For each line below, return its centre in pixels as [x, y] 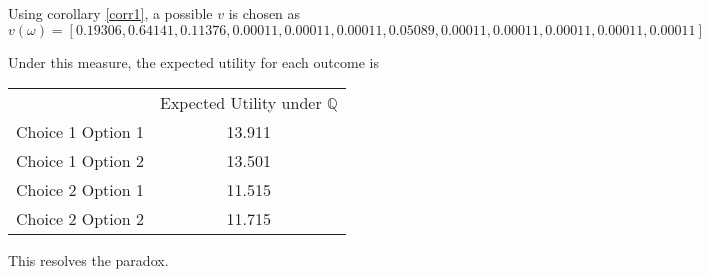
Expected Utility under [241, 103]
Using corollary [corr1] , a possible [110, 13]
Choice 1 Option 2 [80, 161]
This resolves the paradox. [88, 260]
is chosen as [264, 13]
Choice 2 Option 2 [80, 219]
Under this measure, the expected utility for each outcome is [193, 61]
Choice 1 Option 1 [80, 132]
